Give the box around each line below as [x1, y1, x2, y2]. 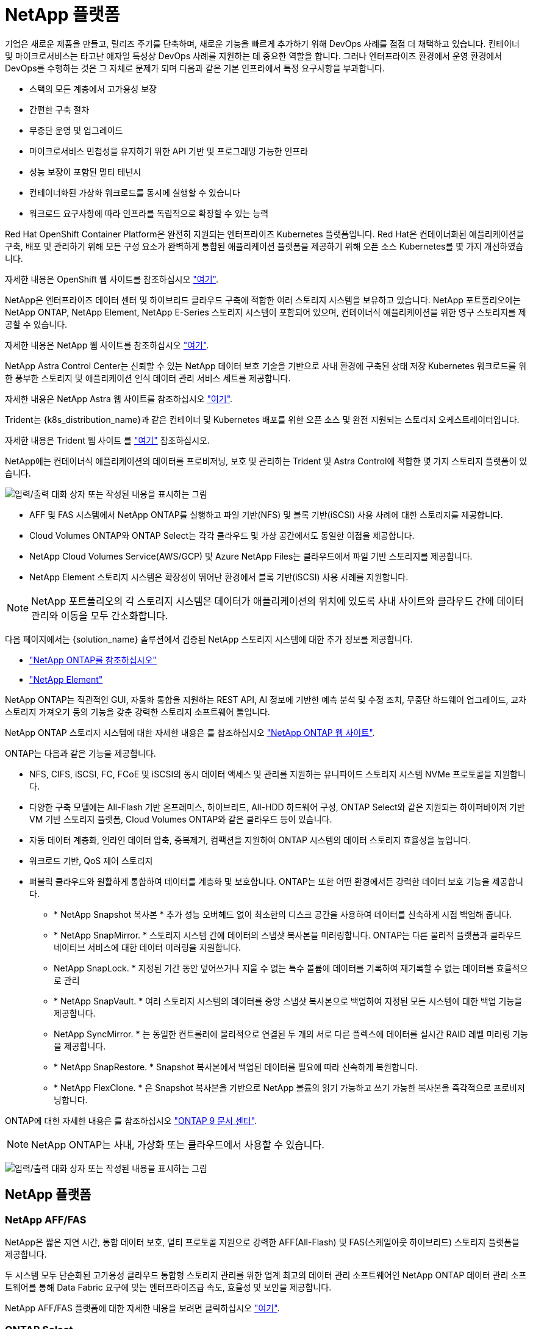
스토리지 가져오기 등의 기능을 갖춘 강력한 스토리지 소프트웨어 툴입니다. [5, 706, 270, 717]
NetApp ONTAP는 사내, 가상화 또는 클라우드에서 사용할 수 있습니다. [31, 1138, 324, 1151]
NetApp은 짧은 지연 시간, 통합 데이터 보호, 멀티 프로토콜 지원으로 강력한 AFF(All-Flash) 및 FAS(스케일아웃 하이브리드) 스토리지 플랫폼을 [5, 1236, 520, 1247]
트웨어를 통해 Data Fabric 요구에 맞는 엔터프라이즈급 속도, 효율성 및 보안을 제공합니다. [5, 1281, 332, 1292]
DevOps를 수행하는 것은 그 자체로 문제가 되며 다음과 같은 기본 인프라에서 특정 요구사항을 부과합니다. [5, 62, 385, 73]
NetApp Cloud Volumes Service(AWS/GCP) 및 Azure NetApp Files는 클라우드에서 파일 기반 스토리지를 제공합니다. [29, 550, 473, 561]
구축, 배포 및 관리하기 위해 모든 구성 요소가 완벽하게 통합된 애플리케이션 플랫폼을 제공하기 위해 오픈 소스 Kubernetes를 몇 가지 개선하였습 [5, 240, 524, 251]
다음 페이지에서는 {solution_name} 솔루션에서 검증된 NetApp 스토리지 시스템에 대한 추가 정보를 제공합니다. [5, 633, 413, 644]
